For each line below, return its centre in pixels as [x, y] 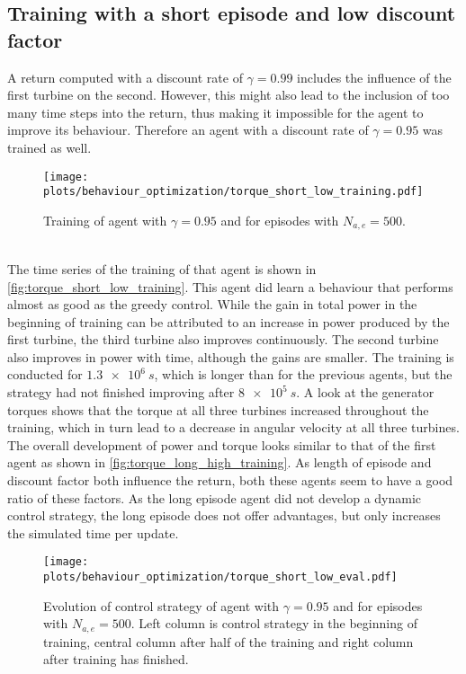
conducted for [45, 374]
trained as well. [49, 147]
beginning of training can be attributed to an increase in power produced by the [229, 321]
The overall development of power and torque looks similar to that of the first [222, 444]
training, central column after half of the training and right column [229, 641]
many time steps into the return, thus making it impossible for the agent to [215, 112]
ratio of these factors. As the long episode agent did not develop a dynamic [215, 497]
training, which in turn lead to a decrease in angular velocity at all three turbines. [233, 427]
